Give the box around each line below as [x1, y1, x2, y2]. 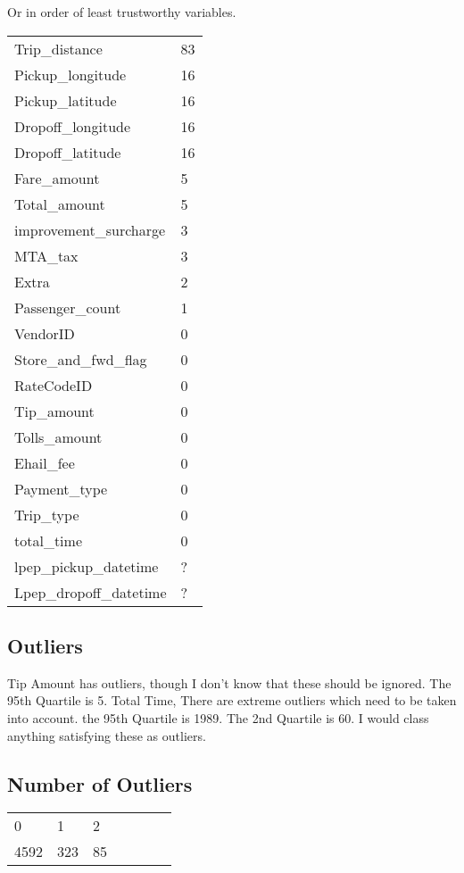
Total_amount [14, 193, 105, 214]
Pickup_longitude [14, 63, 127, 85]
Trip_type [14, 503, 79, 525]
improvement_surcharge [14, 219, 166, 240]
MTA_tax [14, 245, 79, 266]
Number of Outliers [7, 769, 193, 797]
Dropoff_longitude [14, 115, 131, 137]
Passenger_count [14, 296, 121, 318]
